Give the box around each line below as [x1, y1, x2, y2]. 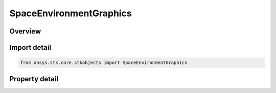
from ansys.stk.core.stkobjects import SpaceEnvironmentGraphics [20, 60, 188, 66]
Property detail [9, 74, 59, 83]
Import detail [9, 43, 51, 52]
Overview [9, 27, 41, 36]
